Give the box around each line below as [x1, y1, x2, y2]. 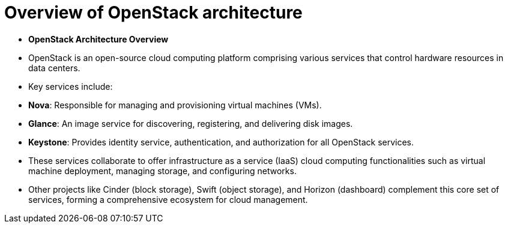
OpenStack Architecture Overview [28, 34, 169, 44]
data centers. [28, 62, 80, 73]
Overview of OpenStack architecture [4, 2, 303, 23]
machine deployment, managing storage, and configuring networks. [28, 165, 297, 176]
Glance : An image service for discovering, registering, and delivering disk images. [28, 118, 353, 129]
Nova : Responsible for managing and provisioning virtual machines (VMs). [28, 99, 322, 110]
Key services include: [28, 81, 113, 92]
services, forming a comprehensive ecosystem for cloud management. [28, 194, 308, 205]
